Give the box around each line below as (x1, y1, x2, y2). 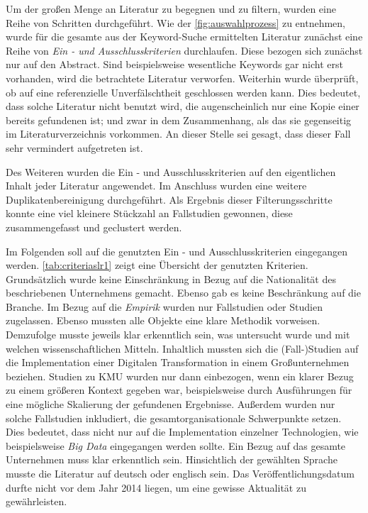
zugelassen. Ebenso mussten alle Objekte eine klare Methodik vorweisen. (6, 313, 320, 328)
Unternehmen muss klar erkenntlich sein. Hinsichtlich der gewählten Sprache (6, 452, 338, 467)
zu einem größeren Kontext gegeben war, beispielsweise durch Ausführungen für (6, 382, 352, 397)
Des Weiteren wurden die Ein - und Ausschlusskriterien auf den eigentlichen (6, 164, 336, 179)
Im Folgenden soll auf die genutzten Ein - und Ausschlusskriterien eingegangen (6, 243, 347, 258)
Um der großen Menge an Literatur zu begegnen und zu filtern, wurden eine (6, 1, 336, 16)
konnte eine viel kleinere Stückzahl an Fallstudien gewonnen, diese (6, 206, 293, 221)
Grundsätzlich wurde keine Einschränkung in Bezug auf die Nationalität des (6, 271, 336, 286)
